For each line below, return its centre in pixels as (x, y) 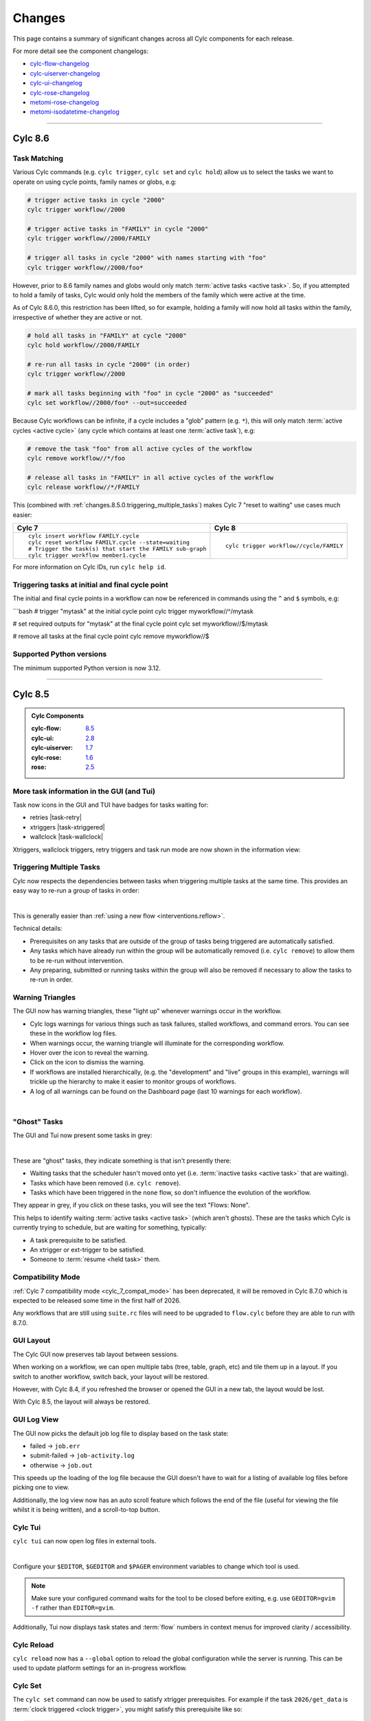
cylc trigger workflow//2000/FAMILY (89, 239)
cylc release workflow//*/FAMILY (83, 487)
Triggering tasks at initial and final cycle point (90, 584)
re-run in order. (52, 980)
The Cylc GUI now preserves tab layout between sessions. (95, 1354)
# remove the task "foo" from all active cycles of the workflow (139, 448)
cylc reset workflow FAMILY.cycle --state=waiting (109, 543)
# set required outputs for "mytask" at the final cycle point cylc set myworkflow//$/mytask (140, 624)
